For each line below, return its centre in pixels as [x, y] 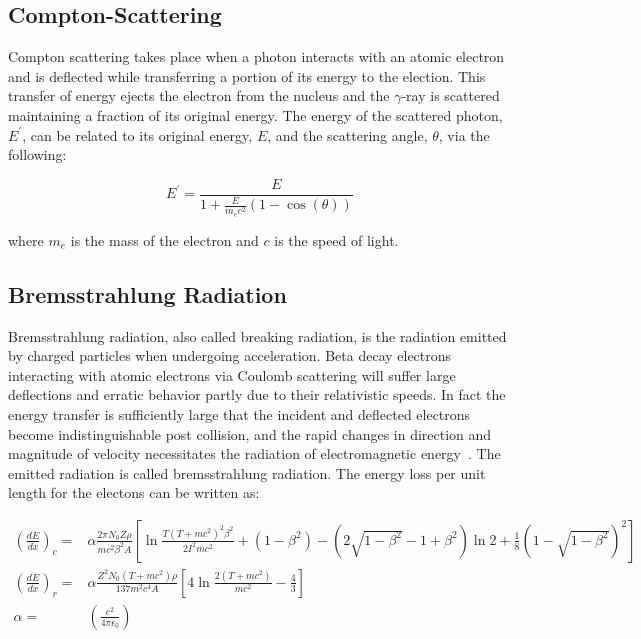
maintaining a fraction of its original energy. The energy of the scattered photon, [255, 114]
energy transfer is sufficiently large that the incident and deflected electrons [239, 413]
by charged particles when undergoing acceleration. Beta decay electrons [230, 355]
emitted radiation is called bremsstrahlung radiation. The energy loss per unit [247, 472]
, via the [464, 134]
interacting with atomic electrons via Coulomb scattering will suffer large [232, 374]
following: [37, 154]
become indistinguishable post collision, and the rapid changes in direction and [250, 433]
